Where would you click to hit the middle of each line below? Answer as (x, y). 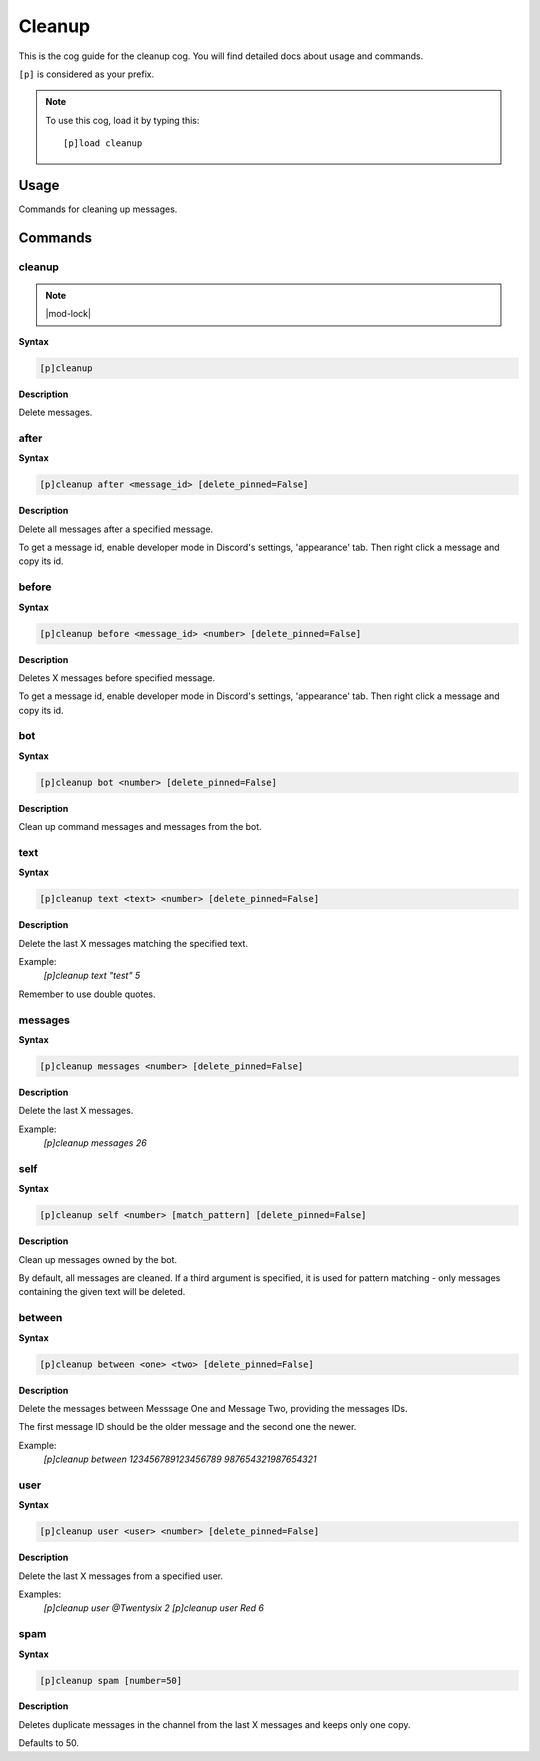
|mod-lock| (68, 314)
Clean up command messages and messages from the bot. (140, 827)
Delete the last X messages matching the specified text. (133, 943)
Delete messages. (55, 412)
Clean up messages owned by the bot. (98, 1259)
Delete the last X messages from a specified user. (121, 1576)
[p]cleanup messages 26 (95, 1143)
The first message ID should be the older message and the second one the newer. (187, 1427)
